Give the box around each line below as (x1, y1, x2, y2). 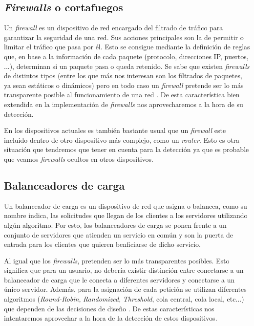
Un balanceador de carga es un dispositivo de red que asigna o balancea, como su (4, 200, 247, 211)
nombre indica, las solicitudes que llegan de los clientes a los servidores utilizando (4, 210, 248, 220)
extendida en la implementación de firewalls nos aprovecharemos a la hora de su (4, 99, 243, 109)
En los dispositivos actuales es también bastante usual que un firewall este (4, 125, 226, 135)
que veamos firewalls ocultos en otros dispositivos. (4, 153, 153, 164)
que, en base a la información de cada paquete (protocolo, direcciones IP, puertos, (4, 51, 249, 61)
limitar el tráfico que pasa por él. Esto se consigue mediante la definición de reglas (4, 42, 250, 52)
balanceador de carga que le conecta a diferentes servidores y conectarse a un (4, 274, 235, 284)
